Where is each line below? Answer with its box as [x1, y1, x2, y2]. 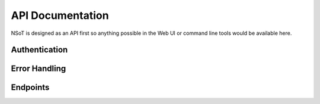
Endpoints [11, 83, 50, 93]
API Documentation [11, 9, 109, 22]
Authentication [11, 45, 68, 55]
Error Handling [11, 64, 66, 74]
